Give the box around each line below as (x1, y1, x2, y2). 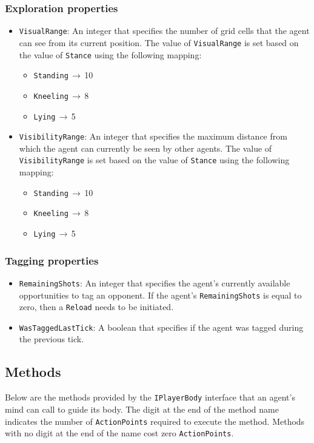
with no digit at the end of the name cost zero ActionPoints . (5, 427, 234, 439)
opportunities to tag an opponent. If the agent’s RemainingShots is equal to (19, 288, 302, 301)
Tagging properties (5, 252, 99, 268)
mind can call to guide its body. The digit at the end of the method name (5, 402, 279, 415)
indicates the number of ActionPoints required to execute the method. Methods (5, 414, 305, 427)
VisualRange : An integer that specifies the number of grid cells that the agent (19, 24, 310, 37)
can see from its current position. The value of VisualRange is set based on (19, 36, 299, 49)
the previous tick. (19, 333, 84, 345)
